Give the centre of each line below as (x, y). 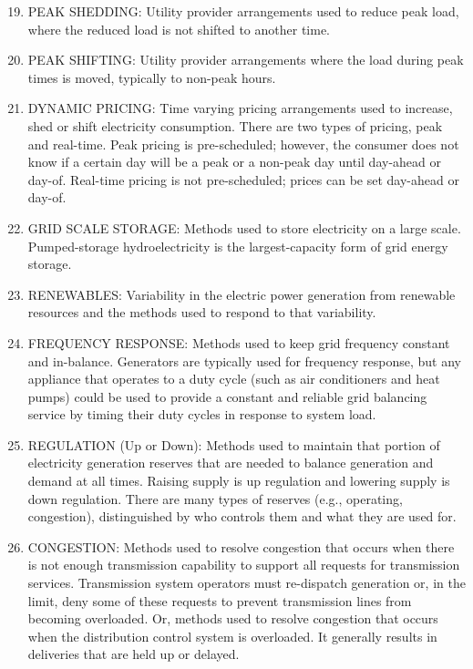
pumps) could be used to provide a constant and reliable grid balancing (227, 396)
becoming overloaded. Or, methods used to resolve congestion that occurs (233, 618)
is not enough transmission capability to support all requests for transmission (244, 565)
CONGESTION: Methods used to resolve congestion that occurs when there (241, 546)
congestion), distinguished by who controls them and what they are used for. (242, 516)
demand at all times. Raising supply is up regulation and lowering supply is (239, 481)
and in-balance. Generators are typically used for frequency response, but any (244, 360)
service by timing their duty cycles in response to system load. (202, 414)
